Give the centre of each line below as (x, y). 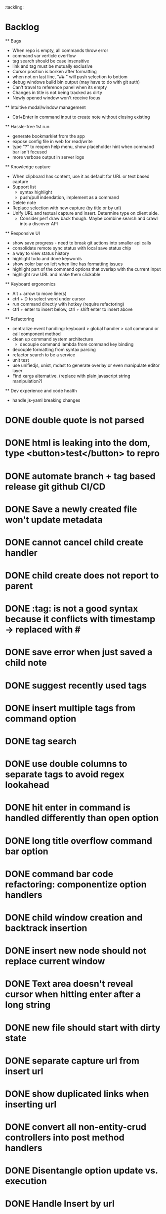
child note (26, 663)
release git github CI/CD (55, 486)
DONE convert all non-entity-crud (76, 1127)
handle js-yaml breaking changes (46, 400)
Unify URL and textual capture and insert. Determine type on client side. (85, 213)
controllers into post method (65, 1138)
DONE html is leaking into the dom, (78, 443)
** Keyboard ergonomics (30, 284)
